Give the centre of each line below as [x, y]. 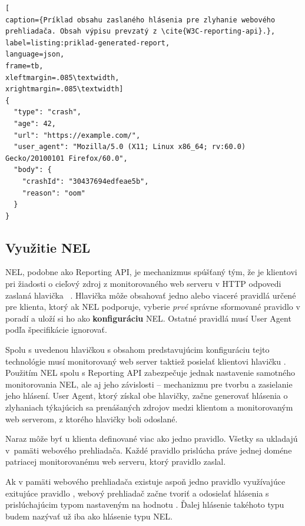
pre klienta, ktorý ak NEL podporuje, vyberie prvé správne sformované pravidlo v [153, 307]
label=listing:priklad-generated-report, [88, 43]
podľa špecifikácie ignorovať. [56, 330]
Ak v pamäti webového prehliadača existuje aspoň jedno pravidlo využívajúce [145, 481]
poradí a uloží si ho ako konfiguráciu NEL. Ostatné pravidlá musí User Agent [148, 318]
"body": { [33, 170]
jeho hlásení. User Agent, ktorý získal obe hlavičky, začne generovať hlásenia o [147, 396]
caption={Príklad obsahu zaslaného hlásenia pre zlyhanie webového [140, 20]
